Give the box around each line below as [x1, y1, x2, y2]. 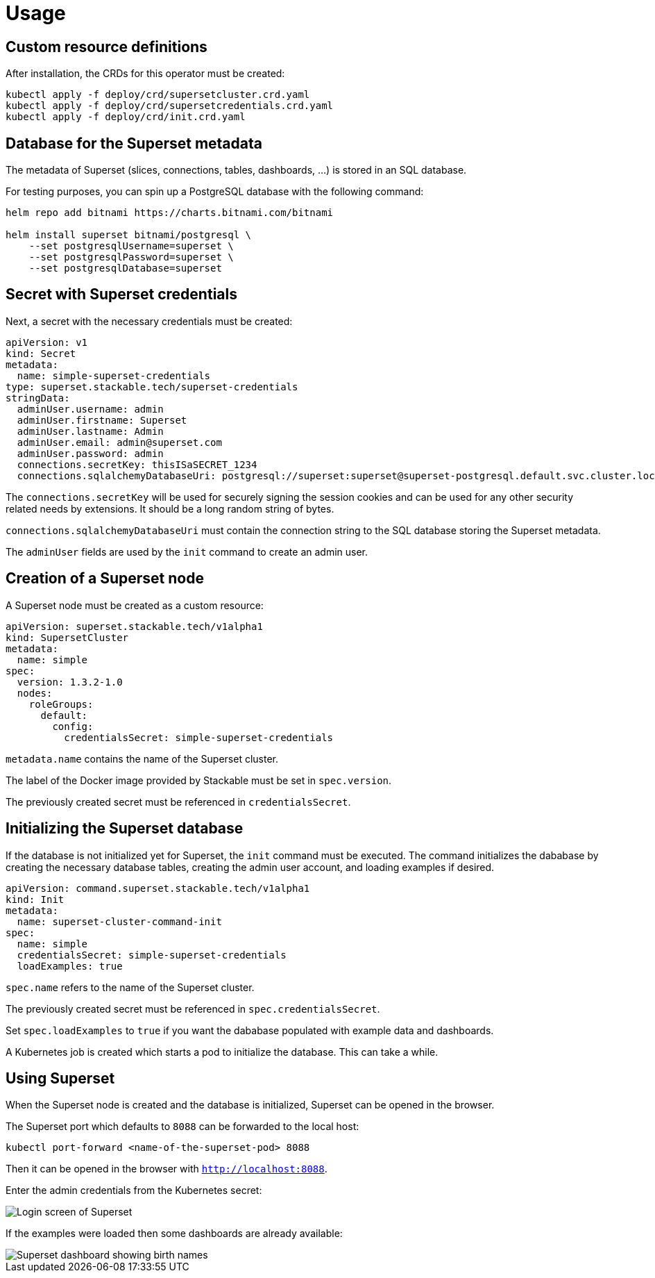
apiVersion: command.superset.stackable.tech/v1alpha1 [6, 882, 310, 894]
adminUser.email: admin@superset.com [17, 436, 222, 448]
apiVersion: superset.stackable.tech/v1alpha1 [6, 620, 263, 632]
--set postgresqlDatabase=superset [28, 263, 222, 274]
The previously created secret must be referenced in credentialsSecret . [6, 795, 351, 808]
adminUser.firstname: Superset [17, 414, 187, 426]
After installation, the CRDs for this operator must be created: [6, 67, 285, 80]
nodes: [17, 687, 53, 699]
